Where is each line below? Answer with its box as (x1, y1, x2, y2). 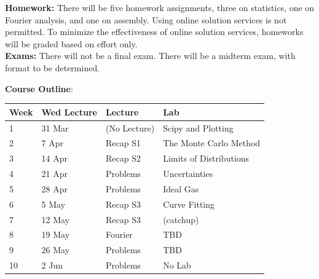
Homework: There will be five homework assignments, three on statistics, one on (5, 1, 315, 14)
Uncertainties (163, 167, 213, 180)
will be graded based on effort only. (5, 37, 138, 50)
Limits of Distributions (163, 152, 250, 165)
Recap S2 (106, 152, 141, 165)
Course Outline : (5, 82, 73, 95)
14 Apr (41, 152, 68, 165)
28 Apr (41, 182, 68, 195)
